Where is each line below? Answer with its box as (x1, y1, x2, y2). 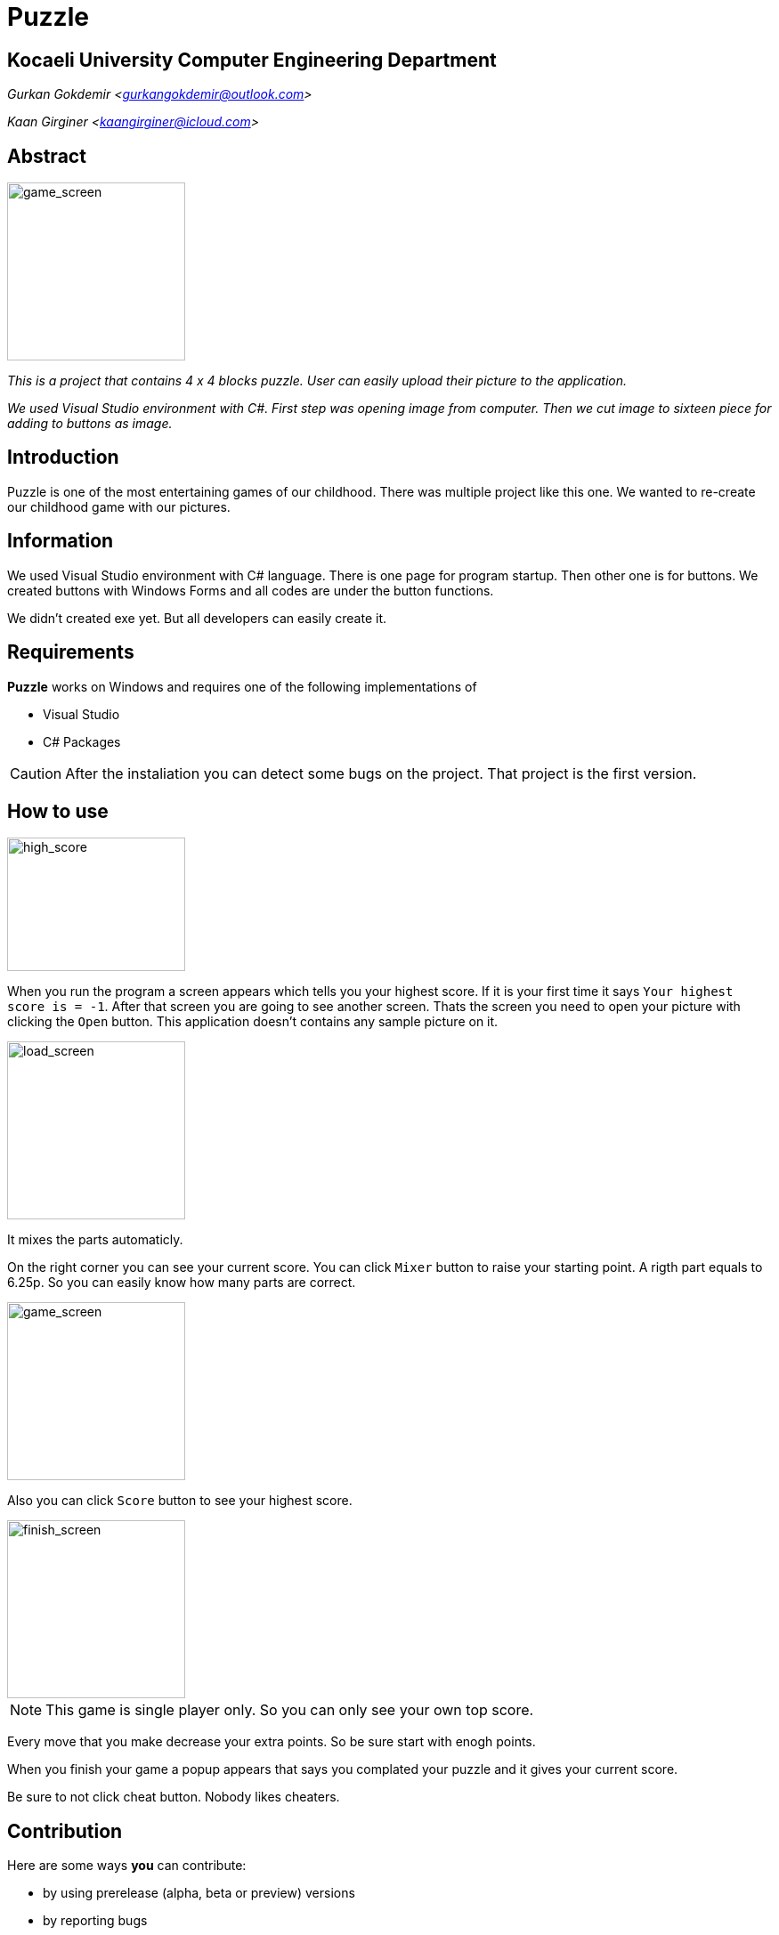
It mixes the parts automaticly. (7, 1232, 183, 1248)
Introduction (7, 446, 119, 469)
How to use (7, 799, 109, 822)
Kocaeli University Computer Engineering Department (7, 48, 497, 71)
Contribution (7, 1819, 123, 1842)
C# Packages (43, 733, 121, 749)
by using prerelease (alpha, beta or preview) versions (43, 1885, 355, 1901)
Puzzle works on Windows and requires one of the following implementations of (7, 678, 477, 694)
